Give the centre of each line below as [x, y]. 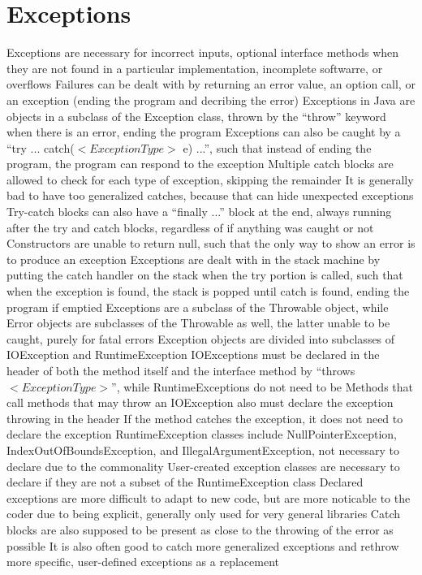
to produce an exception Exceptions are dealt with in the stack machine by [194, 259]
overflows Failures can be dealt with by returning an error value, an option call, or [211, 84]
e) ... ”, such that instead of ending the [277, 147]
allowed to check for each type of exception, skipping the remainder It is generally [210, 179]
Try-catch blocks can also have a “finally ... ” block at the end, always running [199, 212]
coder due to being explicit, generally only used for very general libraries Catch [203, 514]
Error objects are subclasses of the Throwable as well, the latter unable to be [198, 323]
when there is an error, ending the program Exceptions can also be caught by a [204, 132]
